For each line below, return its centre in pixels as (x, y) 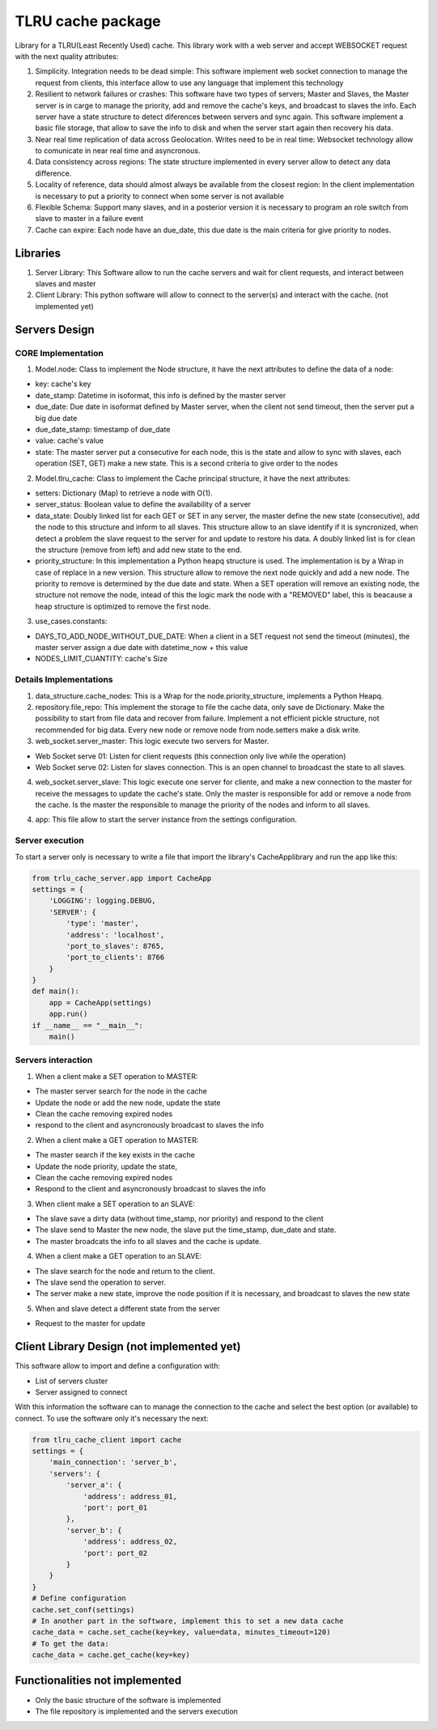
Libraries (38, 253)
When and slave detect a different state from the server (127, 1308)
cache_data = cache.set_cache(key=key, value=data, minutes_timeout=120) (181, 1632)
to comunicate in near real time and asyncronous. (118, 151)
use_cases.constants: (71, 621)
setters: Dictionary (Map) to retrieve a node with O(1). (124, 493)
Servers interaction (54, 1060)
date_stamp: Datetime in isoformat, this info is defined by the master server (161, 395)
